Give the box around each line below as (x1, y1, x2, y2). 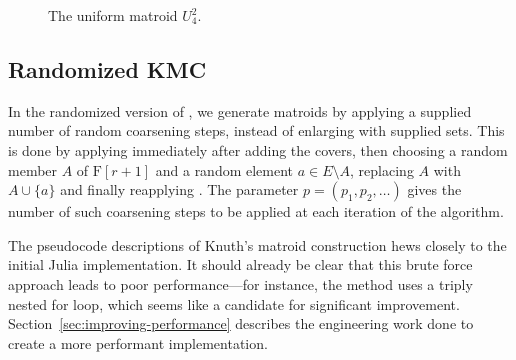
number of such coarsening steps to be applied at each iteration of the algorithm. (8, 201, 504, 222)
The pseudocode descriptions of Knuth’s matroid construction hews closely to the (8, 234, 507, 255)
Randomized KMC (8, 53, 207, 84)
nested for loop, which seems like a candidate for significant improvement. (8, 293, 460, 314)
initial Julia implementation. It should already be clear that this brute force (8, 254, 473, 275)
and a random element (155, 159, 294, 180)
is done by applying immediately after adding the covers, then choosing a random (8, 139, 508, 160)
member (8, 159, 58, 180)
